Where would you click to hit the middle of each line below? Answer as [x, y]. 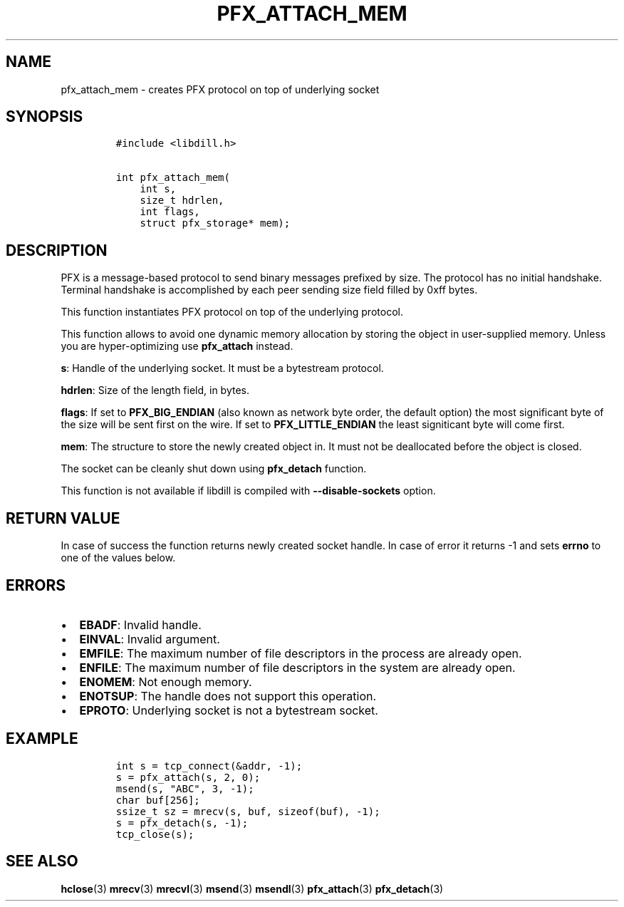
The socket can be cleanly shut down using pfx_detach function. [214, 469]
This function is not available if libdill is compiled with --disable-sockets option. [248, 491]
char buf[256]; [158, 800]
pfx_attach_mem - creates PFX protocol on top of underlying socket [220, 89]
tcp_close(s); [155, 834]
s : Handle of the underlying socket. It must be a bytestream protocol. [222, 368]
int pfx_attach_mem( [173, 178]
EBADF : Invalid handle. [140, 624]
